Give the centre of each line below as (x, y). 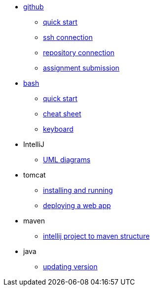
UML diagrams (67, 160)
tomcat (35, 175)
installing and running (78, 190)
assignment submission (81, 68)
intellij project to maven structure (96, 236)
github (34, 7)
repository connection (79, 53)
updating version (70, 267)
